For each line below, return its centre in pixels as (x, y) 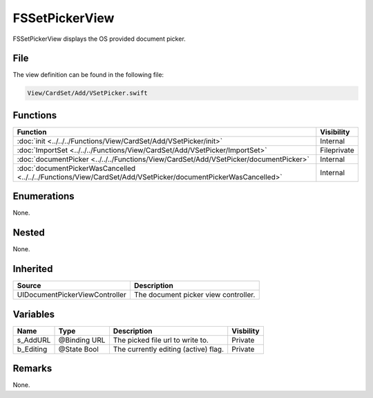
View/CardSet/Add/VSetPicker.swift (87, 93)
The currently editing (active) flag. (169, 349)
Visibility (335, 132)
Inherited (33, 269)
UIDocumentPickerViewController (72, 295)
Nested (29, 233)
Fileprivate (337, 150)
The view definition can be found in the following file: (88, 75)
